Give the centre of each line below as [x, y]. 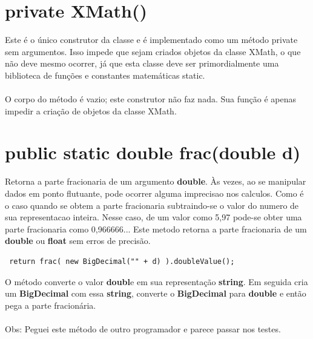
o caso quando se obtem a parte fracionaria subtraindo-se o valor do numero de [152, 205]
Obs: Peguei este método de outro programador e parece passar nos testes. [143, 328]
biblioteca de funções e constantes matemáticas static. [105, 75]
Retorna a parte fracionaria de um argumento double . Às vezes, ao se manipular [156, 181]
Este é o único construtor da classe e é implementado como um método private [151, 40]
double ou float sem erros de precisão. [78, 241]
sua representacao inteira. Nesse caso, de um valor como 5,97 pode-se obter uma [153, 217]
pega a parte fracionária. [51, 305]
